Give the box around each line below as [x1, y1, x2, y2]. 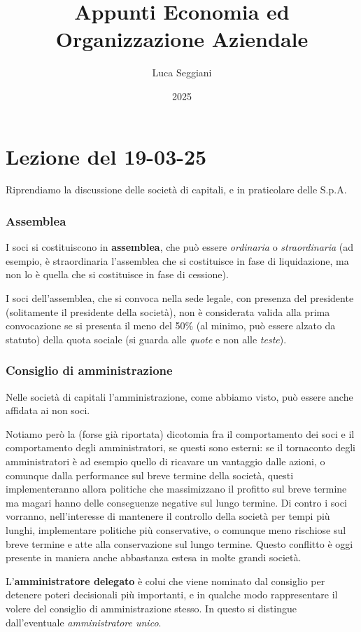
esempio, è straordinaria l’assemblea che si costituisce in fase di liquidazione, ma [6, 253, 349, 268]
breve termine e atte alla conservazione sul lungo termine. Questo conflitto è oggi [6, 536, 353, 551]
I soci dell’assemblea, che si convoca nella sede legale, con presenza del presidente [6, 291, 354, 305]
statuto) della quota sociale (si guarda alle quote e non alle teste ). [6, 331, 287, 346]
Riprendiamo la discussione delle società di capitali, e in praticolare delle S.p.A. [6, 182, 347, 197]
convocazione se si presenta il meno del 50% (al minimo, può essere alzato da [6, 318, 336, 333]
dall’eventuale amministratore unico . [6, 614, 162, 629]
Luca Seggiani [152, 65, 212, 80]
